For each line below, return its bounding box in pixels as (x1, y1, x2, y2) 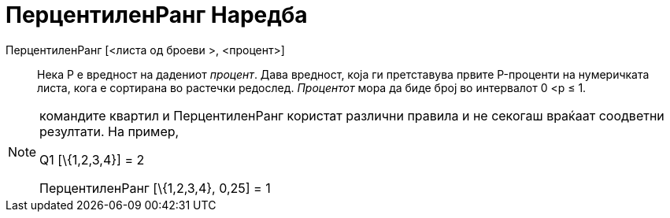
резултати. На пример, (39, 123, 180, 139)
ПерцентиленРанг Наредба (6, 2, 308, 28)
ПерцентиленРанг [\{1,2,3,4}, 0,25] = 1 (39, 179, 271, 196)
